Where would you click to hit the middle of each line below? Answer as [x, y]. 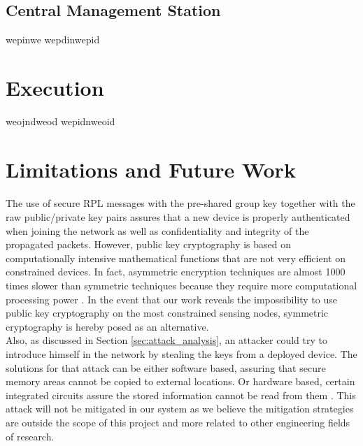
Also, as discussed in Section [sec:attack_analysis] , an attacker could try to [166, 340]
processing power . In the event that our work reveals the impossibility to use [171, 299]
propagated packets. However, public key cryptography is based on [148, 244]
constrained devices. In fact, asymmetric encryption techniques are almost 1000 [176, 272]
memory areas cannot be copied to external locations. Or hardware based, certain [180, 381]
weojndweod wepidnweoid [60, 121]
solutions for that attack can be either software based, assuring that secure [166, 367]
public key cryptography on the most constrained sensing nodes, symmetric [167, 313]
